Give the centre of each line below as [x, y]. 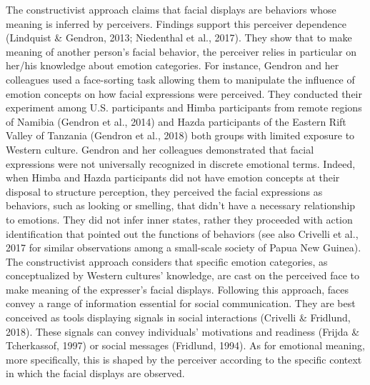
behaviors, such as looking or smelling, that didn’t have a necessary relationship [181, 205]
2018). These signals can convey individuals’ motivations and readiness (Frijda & [183, 331]
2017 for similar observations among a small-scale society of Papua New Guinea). [184, 247]
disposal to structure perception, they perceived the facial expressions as [164, 191]
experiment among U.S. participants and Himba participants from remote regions [184, 107]
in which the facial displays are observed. [95, 373]
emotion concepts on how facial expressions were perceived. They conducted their [184, 93]
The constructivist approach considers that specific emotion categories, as [167, 261]
